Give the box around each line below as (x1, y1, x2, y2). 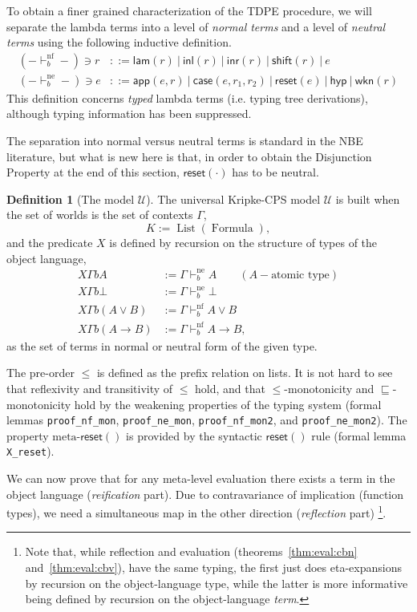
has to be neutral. (232, 164, 319, 180)
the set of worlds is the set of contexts (6, 206, 193, 223)
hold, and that (195, 379, 265, 396)
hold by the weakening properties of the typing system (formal (74, 395, 382, 412)
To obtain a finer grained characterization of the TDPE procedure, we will (6, 2, 372, 18)
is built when (335, 190, 400, 207)
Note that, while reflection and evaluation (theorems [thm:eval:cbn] (25, 543, 358, 560)
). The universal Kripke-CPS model (146, 190, 321, 207)
